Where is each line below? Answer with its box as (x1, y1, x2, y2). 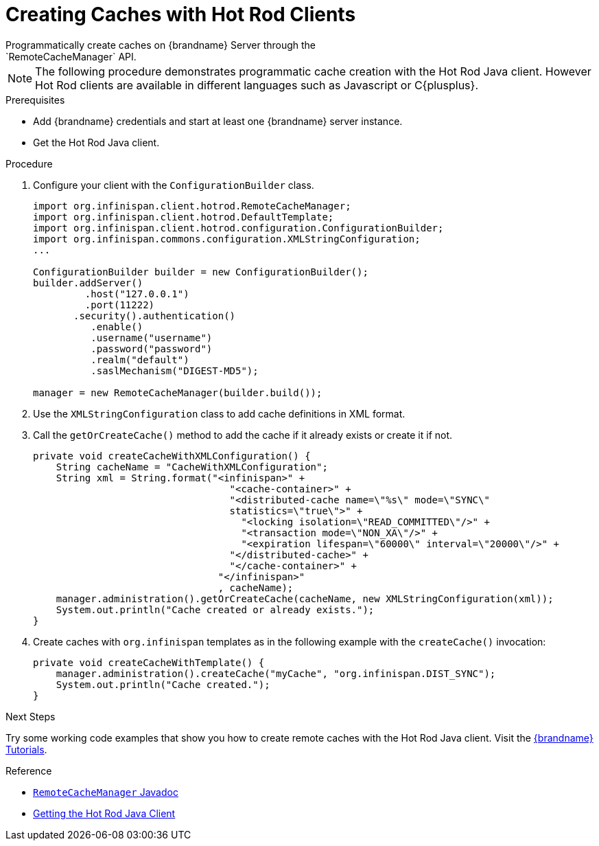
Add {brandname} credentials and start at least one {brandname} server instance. (33, 115, 403, 127)
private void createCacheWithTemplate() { (33, 656, 265, 668)
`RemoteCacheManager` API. (5, 50, 137, 62)
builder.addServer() (33, 277, 143, 288)
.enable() (91, 321, 143, 332)
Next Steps (5, 710, 56, 722)
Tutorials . (5, 743, 47, 755)
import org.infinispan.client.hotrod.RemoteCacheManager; (33, 200, 351, 211)
